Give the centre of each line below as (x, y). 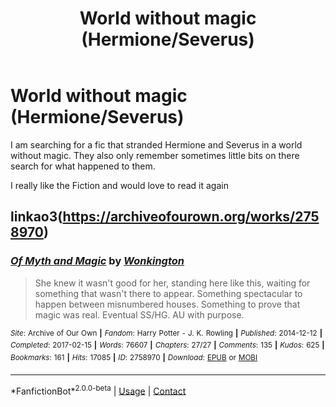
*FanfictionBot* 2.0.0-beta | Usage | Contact (98, 390)
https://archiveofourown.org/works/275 (191, 217)
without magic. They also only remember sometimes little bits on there (155, 155)
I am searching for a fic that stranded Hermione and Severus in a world (156, 144)
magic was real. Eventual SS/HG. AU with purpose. (139, 314)
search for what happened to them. (83, 166)
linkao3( (36, 217)
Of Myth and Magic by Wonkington (97, 261)
